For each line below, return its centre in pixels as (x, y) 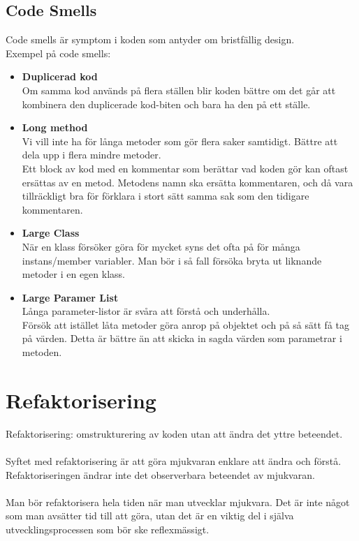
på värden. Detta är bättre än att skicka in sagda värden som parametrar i (182, 338)
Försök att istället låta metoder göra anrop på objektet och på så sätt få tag (185, 324)
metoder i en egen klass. (73, 274)
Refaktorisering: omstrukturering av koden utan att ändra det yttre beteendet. (174, 433)
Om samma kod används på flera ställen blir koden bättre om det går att (179, 90)
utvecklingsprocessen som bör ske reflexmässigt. (108, 529)
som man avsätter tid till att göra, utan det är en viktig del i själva (150, 516)
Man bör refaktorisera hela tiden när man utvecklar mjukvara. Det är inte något (178, 502)
